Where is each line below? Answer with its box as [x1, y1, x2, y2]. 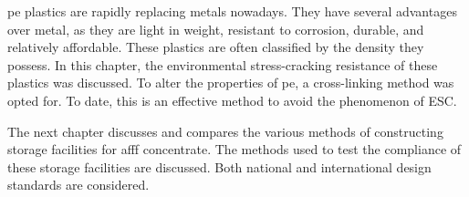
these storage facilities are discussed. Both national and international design [7, 157, 432, 176]
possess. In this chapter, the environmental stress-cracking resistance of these [7, 55, 438, 74]
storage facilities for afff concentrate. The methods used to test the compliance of [7, 140, 462, 159]
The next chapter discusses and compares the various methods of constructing [7, 121, 443, 140]
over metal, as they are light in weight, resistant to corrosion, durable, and [7, 19, 424, 38]
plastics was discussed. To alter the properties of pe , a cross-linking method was [7, 73, 454, 92]
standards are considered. [7, 175, 150, 194]
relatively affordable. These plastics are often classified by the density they [7, 37, 424, 57]
